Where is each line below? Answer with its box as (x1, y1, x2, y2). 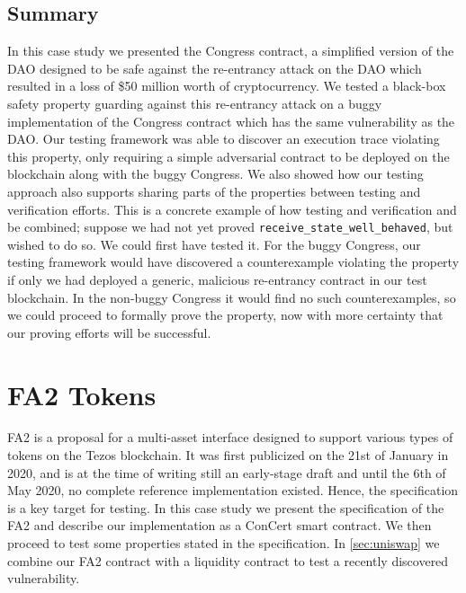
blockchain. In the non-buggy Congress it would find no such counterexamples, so (7, 288, 456, 306)
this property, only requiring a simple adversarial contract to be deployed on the (7, 146, 450, 165)
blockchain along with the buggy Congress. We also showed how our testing (7, 164, 424, 183)
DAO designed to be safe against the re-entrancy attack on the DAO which (7, 58, 422, 77)
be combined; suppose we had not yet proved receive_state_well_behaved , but (7, 217, 453, 236)
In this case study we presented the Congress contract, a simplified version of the (7, 41, 454, 60)
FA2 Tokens (7, 376, 157, 412)
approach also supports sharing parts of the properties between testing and (7, 181, 421, 200)
